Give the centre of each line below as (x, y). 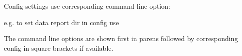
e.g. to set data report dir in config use (62, 22)
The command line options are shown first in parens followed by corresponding (121, 38)
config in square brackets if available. (59, 48)
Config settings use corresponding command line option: (87, 6)
